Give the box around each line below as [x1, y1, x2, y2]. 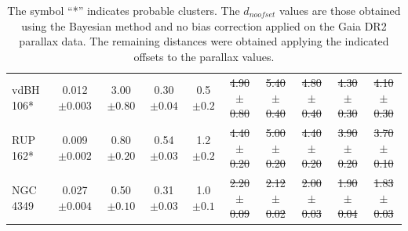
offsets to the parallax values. [133, 48, 275, 64]
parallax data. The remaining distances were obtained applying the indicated [19, 33, 389, 49]
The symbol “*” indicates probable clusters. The [7, 2, 240, 18]
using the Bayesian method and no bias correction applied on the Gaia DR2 [21, 17, 387, 34]
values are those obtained [279, 2, 401, 18]
